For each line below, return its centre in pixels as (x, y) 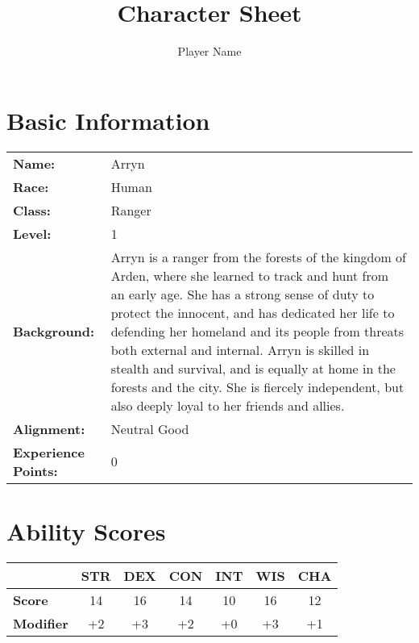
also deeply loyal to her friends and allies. (228, 405)
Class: (32, 210)
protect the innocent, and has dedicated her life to (253, 312)
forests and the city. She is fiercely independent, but (257, 386)
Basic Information (108, 120)
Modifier (41, 623)
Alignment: (49, 428)
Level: (32, 233)
